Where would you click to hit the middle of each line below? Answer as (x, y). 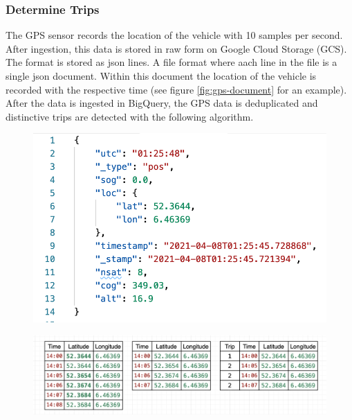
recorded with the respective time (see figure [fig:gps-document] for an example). (176, 89)
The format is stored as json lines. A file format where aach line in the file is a (172, 62)
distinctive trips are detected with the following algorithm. (130, 116)
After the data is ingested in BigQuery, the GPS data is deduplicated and (162, 103)
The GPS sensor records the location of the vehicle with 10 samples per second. (174, 35)
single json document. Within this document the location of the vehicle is (161, 76)
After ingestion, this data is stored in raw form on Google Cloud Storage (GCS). (176, 48)
